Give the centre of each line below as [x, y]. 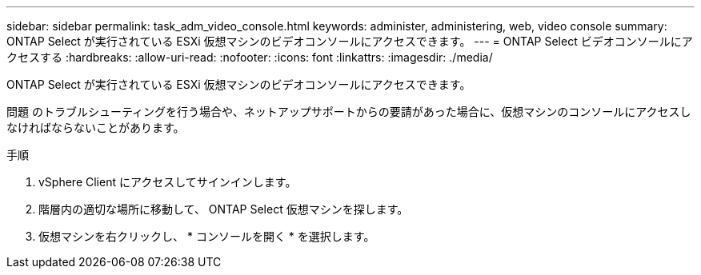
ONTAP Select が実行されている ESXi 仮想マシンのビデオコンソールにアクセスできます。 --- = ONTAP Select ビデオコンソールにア [350, 41]
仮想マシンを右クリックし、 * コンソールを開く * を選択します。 [207, 236]
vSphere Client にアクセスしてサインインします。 [168, 182]
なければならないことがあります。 [96, 128]
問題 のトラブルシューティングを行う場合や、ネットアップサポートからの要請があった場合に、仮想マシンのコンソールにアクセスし [349, 112]
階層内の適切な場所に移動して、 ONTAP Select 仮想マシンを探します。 [224, 209]
